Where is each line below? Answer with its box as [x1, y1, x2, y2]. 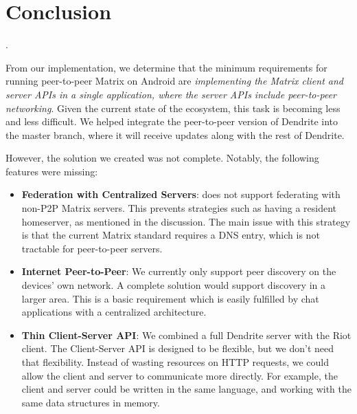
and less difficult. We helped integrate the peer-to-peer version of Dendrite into [5, 114, 338, 129]
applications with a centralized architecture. [21, 305, 207, 319]
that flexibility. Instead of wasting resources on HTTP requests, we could [21, 355, 329, 369]
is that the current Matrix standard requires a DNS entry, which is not [21, 228, 320, 242]
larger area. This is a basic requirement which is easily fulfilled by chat [21, 291, 319, 305]
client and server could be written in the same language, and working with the [21, 382, 352, 396]
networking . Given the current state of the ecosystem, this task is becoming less [5, 100, 341, 115]
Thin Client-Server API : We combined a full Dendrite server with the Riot [21, 327, 352, 342]
